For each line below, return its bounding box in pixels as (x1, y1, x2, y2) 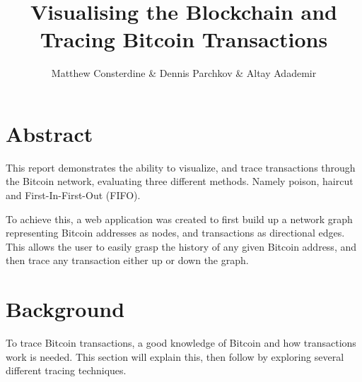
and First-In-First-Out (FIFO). (6, 188, 141, 203)
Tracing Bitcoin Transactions (40, 25, 328, 54)
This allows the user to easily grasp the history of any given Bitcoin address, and (6, 239, 357, 253)
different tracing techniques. (6, 363, 127, 378)
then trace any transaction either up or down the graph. (6, 253, 249, 268)
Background (6, 294, 125, 323)
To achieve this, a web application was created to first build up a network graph (6, 211, 353, 226)
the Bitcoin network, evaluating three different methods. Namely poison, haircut (6, 174, 354, 189)
